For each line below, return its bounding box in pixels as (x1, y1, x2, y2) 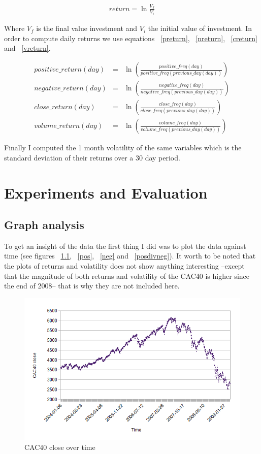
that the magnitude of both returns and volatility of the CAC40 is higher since (4, 270, 249, 281)
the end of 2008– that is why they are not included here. (4, 280, 180, 291)
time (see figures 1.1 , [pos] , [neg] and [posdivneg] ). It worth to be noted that (4, 250, 256, 261)
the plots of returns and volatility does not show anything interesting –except (4, 261, 245, 271)
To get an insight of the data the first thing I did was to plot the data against (4, 240, 246, 251)
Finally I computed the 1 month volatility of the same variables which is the (4, 142, 242, 153)
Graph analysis (4, 217, 84, 233)
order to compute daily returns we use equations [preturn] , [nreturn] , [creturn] (4, 33, 257, 43)
